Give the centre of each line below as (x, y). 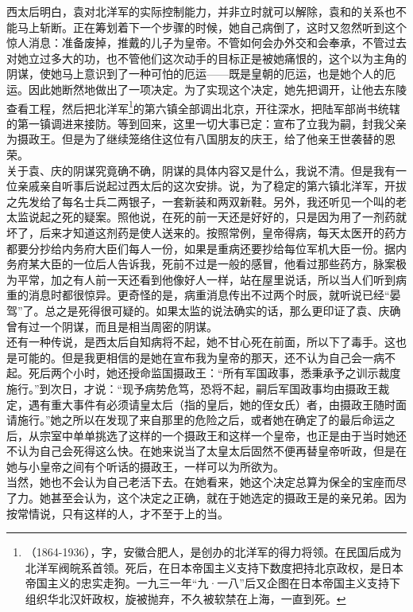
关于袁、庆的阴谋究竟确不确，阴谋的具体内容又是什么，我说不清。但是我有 (201, 170)
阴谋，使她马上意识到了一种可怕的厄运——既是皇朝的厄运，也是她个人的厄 (201, 74)
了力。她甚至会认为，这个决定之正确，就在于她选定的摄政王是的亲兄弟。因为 (206, 498)
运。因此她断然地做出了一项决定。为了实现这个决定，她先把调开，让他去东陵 (206, 89)
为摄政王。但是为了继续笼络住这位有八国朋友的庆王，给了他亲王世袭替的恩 (201, 139)
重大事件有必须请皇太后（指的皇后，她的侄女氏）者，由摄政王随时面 (228, 404)
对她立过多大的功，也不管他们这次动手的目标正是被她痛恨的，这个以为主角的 (206, 58)
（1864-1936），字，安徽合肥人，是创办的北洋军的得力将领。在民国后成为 (213, 552)
